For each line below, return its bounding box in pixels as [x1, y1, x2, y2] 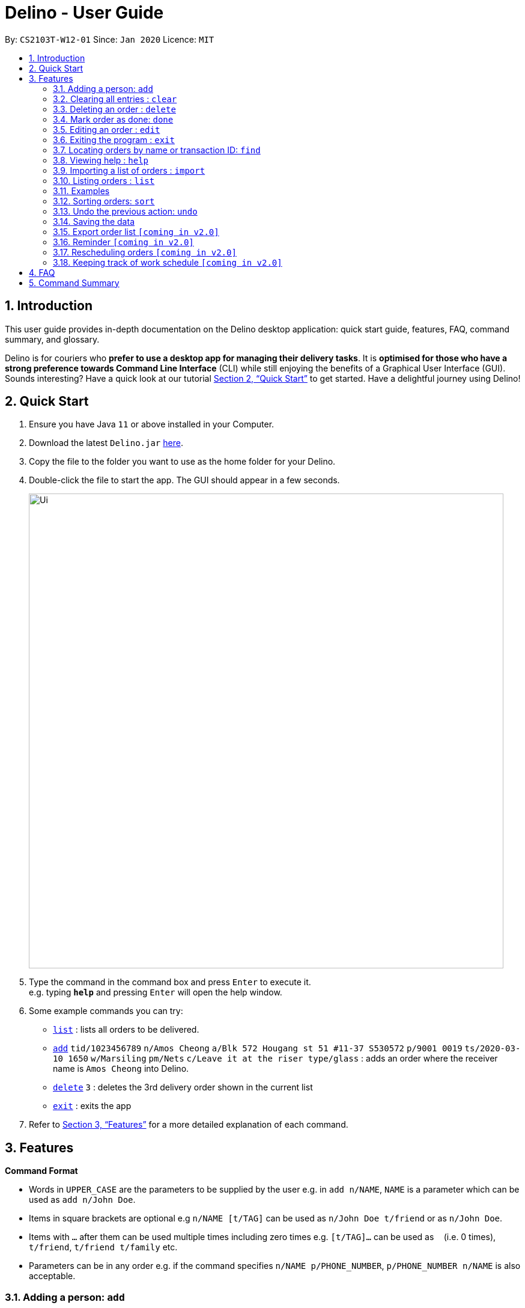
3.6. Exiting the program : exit [53, 134, 175, 145]
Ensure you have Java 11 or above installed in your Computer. [29, 419, 275, 430]
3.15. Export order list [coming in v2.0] [53, 226, 219, 237]
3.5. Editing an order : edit [53, 124, 160, 135]
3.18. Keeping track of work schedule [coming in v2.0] [53, 257, 282, 267]
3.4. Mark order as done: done [53, 114, 174, 124]
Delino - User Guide [5, 2, 164, 23]
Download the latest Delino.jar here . [29, 438, 183, 448]
